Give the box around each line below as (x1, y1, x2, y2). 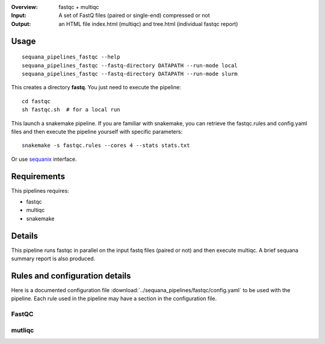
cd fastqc (22, 98, 51, 105)
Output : (11, 20, 31, 27)
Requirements (11, 171, 66, 181)
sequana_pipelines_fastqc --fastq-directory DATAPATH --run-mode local (22, 62, 238, 69)
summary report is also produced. (11, 255, 96, 262)
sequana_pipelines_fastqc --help (22, 54, 120, 60)
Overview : (11, 4, 39, 10)
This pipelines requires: (11, 187, 69, 194)
